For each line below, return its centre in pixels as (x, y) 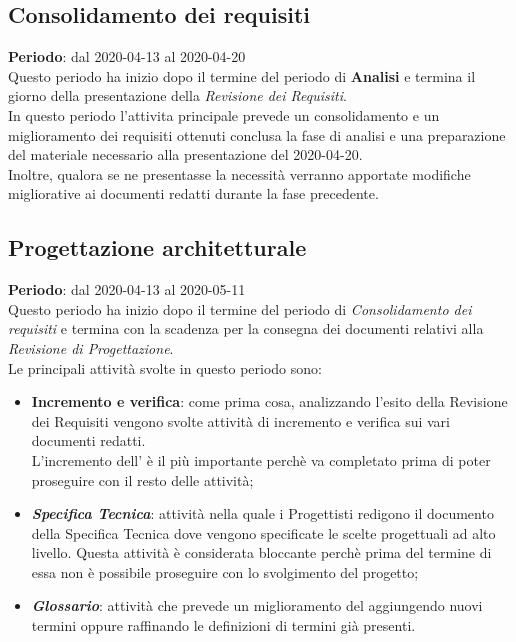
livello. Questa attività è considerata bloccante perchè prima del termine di (261, 552)
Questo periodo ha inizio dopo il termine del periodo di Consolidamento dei (240, 308)
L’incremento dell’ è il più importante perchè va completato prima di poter (261, 459)
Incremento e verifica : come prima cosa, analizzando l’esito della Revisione (269, 401)
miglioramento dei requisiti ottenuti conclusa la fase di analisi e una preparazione (257, 134)
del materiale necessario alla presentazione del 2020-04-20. (185, 154)
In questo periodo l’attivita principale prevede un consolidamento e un (224, 114)
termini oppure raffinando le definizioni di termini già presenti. (223, 625)
